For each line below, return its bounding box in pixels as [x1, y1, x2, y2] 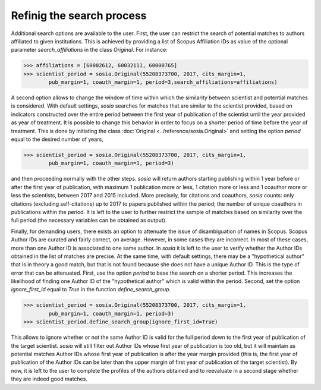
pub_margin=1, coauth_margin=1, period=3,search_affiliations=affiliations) [48, 79, 278, 86]
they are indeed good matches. [11, 375, 87, 383]
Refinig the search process [11, 9, 147, 22]
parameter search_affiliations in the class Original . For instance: [11, 46, 168, 54]
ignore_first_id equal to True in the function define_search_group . [11, 286, 171, 293]
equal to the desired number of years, [11, 136, 103, 143]
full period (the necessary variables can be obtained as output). [11, 217, 167, 224]
